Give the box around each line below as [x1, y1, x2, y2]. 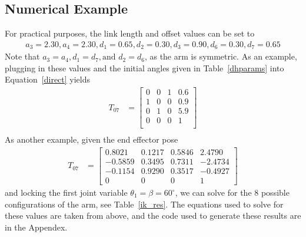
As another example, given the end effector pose [5, 133, 178, 146]
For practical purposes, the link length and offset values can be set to [5, 27, 255, 39]
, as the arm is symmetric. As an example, [144, 50, 297, 62]
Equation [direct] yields [5, 73, 91, 85]
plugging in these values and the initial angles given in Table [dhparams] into [5, 61, 284, 74]
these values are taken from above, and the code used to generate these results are [5, 209, 301, 222]
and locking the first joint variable [5, 186, 128, 199]
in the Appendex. [5, 220, 68, 233]
